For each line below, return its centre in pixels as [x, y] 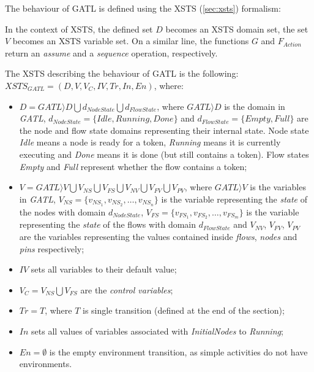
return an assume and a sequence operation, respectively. [111, 52]
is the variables [278, 187]
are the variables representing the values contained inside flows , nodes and [158, 237]
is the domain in [255, 106]
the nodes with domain [62, 211]
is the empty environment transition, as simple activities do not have [178, 351]
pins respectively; [52, 248]
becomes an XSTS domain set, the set [237, 29]
